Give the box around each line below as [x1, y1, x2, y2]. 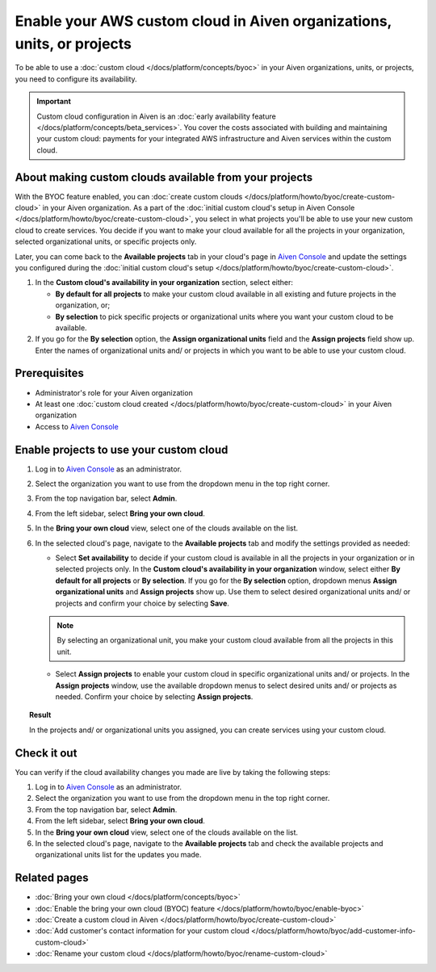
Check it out [15, 746, 78, 760]
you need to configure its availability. [15, 73, 137, 84]
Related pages [15, 871, 89, 885]
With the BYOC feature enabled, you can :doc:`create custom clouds [15, 191, 243, 201]
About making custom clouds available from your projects [15, 170, 313, 184]
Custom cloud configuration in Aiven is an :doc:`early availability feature [36, 111, 276, 121]
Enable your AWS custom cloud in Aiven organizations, [15, 12, 392, 30]
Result [29, 710, 52, 720]
